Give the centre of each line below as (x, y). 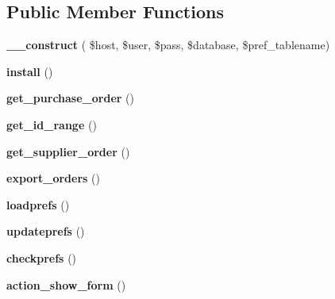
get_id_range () (52, 124)
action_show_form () (66, 284)
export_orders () (53, 178)
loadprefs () (38, 204)
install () (30, 71)
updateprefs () (46, 231)
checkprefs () (42, 257)
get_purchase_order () (70, 98)
